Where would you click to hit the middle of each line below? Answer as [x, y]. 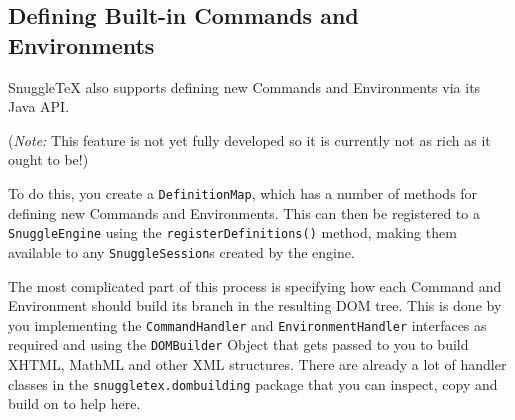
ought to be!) [48, 159]
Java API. [39, 106]
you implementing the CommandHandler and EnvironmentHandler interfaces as [247, 324]
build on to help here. [74, 403]
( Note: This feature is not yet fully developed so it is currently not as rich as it [249, 139]
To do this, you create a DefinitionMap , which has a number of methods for [243, 192]
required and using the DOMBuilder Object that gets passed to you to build [238, 344]
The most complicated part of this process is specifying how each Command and [255, 285]
